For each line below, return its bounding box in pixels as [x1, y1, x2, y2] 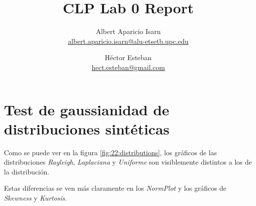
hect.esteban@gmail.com [91, 62, 165, 72]
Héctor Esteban [105, 52, 152, 63]
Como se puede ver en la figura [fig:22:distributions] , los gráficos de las [4, 147, 217, 157]
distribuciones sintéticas [4, 118, 170, 138]
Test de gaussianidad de [4, 99, 170, 119]
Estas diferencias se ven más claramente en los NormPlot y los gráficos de [4, 183, 226, 193]
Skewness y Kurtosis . [4, 193, 67, 203]
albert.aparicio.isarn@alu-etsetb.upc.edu [68, 35, 189, 46]
